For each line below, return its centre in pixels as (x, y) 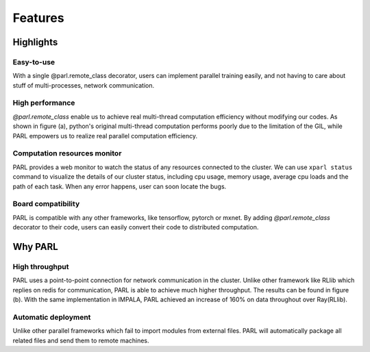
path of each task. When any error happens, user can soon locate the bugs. (120, 186)
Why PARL (35, 247)
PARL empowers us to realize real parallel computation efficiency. (105, 136)
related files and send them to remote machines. (81, 340)
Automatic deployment (52, 317)
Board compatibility (46, 204)
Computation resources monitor (67, 153)
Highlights (35, 42)
